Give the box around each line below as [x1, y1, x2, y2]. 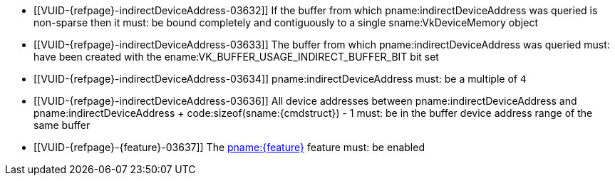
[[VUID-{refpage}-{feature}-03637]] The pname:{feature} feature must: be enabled [33, 141, 425, 153]
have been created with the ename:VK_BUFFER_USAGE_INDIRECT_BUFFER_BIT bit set [33, 51, 439, 63]
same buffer [33, 119, 91, 131]
